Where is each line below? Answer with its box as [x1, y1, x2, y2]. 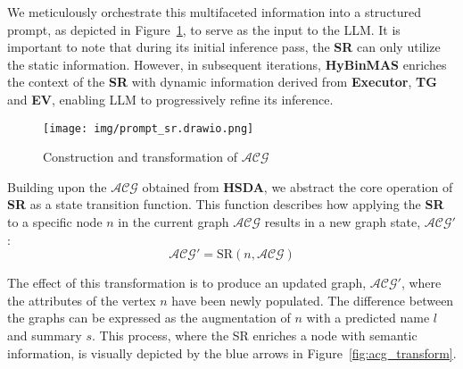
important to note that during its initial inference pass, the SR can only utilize [7, 38, 441, 56]
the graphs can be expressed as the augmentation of [7, 308, 291, 327]
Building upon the [7, 177, 107, 196]
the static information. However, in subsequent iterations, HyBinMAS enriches [7, 55, 447, 73]
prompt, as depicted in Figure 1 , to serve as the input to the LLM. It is [7, 20, 401, 38]
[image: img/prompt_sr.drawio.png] [43, 122, 254, 135]
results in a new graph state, [264, 213, 421, 231]
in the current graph [118, 213, 229, 231]
